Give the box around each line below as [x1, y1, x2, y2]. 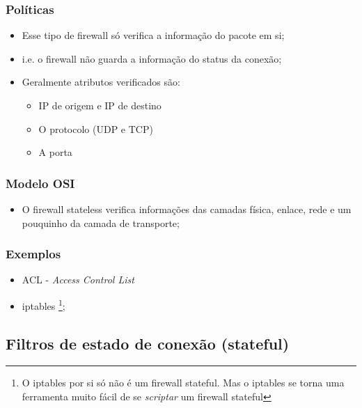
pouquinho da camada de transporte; [22, 215, 180, 230]
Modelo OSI [6, 174, 75, 191]
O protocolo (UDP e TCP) [38, 121, 153, 136]
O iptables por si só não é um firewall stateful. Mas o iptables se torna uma [22, 375, 345, 390]
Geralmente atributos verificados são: [22, 74, 180, 89]
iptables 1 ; [22, 297, 65, 313]
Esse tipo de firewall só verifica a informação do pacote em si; [22, 28, 285, 42]
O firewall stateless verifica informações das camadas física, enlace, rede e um [22, 202, 352, 216]
